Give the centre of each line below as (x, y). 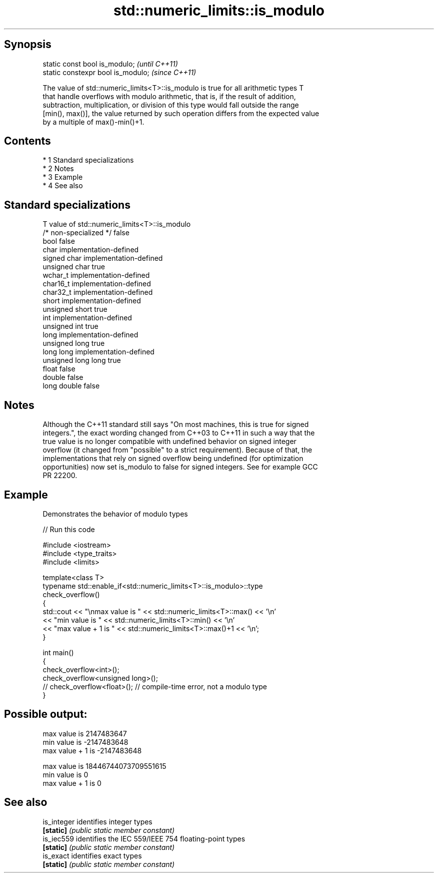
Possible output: (46, 714)
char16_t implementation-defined (97, 284)
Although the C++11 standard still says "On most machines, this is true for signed (176, 424)
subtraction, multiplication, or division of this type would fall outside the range (171, 105)
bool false (59, 241)
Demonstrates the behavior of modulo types (115, 514)
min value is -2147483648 (85, 742)
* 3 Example (63, 177)
